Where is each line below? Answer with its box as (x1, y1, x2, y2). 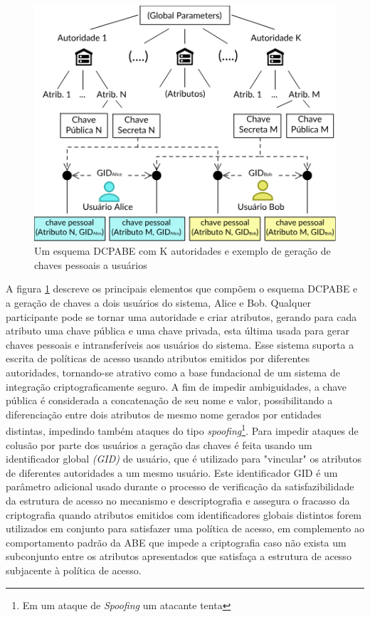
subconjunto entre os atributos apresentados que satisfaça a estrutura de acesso (6, 549, 351, 564)
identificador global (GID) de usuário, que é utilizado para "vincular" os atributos (6, 451, 361, 466)
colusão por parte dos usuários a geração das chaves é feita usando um (6, 437, 312, 452)
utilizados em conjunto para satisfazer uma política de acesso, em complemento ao (6, 521, 365, 536)
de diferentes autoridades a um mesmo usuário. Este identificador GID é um (6, 465, 338, 480)
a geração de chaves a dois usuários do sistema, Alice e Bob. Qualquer (6, 295, 311, 310)
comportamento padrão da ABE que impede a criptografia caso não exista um (6, 534, 347, 549)
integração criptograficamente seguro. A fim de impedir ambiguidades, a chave (6, 379, 347, 394)
